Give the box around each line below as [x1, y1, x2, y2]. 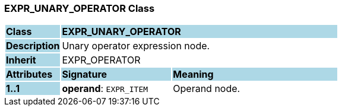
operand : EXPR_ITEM [62, 83, 148, 95]
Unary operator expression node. [62, 40, 210, 52]
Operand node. [173, 83, 240, 95]
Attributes [6, 68, 53, 81]
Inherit [6, 54, 36, 66]
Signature [62, 68, 107, 81]
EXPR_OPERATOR [62, 54, 141, 66]
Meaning [173, 68, 214, 81]
